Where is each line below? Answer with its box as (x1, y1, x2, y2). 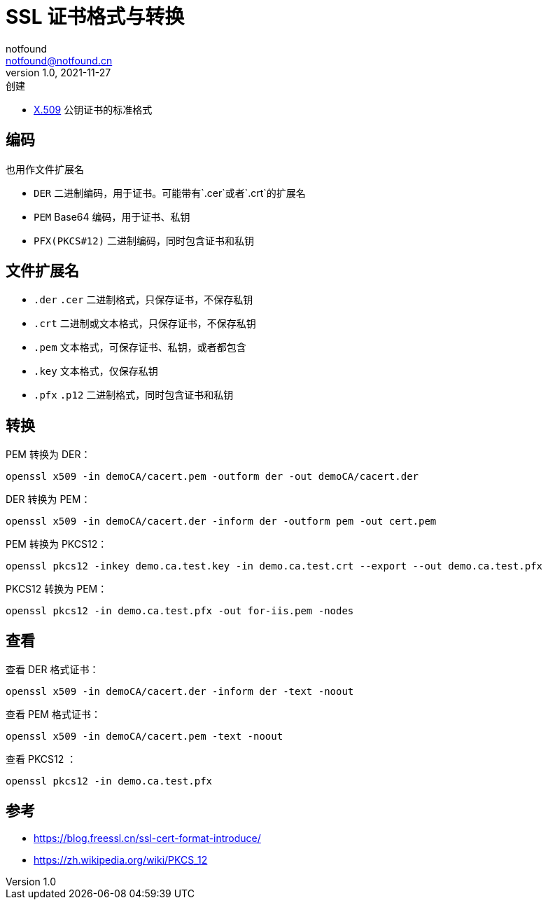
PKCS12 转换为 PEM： (6, 583, 108, 595)
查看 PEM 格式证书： (6, 708, 101, 721)
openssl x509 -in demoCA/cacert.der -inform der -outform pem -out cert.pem (6, 516, 437, 527)
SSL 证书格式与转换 (6, 5, 185, 29)
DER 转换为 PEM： (6, 493, 91, 506)
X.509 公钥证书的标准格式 (34, 103, 153, 116)
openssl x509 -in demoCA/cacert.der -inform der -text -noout (6, 686, 354, 698)
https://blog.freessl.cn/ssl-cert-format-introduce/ (34, 831, 261, 844)
